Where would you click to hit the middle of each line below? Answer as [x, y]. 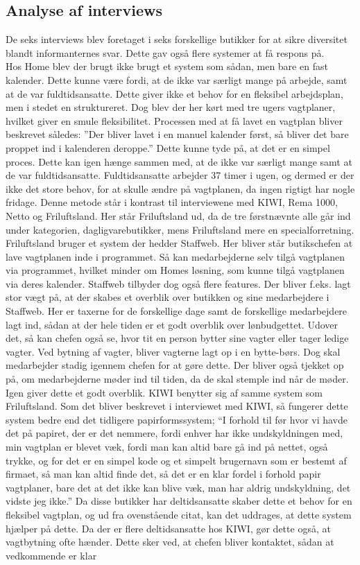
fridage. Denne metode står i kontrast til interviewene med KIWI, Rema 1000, [172, 202]
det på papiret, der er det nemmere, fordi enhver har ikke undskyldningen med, [174, 433]
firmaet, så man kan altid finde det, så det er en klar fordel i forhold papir [163, 474]
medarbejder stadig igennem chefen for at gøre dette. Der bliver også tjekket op [175, 365]
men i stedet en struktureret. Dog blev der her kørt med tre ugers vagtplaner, [171, 107]
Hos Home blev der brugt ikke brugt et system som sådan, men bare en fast [167, 66]
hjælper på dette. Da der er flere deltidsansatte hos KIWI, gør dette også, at [168, 528]
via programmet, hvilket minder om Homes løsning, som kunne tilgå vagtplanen [175, 270]
